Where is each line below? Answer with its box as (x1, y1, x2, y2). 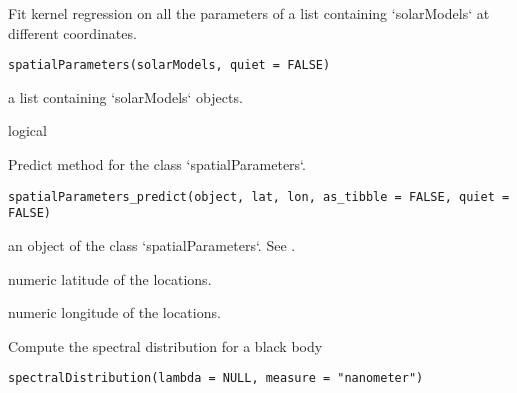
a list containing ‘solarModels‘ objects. (8, 86, 243, 107)
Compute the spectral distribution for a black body (8, 335, 323, 356)
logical (8, 120, 47, 141)
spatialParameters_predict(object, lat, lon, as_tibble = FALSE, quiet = (8, 189, 510, 204)
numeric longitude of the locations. (8, 302, 221, 323)
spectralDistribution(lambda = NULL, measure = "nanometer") (8, 371, 424, 386)
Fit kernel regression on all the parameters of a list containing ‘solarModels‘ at (8, 3, 490, 23)
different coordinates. (8, 22, 137, 43)
